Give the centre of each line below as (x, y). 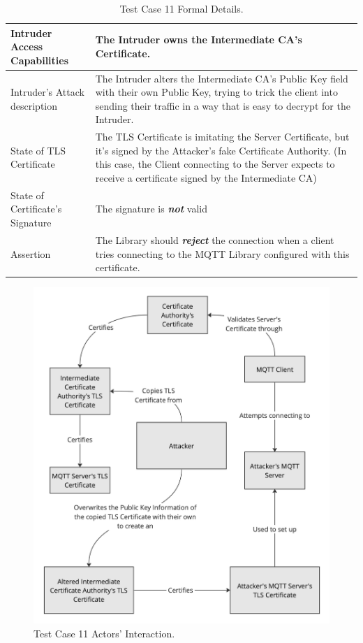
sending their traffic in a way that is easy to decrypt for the (223, 105)
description (34, 105)
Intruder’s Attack (47, 92)
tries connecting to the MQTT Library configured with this (222, 253)
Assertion (31, 253)
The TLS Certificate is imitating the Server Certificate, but (222, 137)
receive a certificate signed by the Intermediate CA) (206, 178)
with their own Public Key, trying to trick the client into (216, 92)
